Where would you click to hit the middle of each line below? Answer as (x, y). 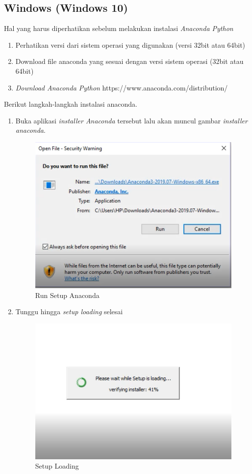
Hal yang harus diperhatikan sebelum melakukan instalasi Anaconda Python (119, 28)
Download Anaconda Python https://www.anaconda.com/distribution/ (122, 87)
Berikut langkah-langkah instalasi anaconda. (71, 104)
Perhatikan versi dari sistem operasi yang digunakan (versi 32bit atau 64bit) (130, 44)
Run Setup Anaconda (67, 295)
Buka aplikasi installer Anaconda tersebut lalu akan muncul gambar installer (131, 120)
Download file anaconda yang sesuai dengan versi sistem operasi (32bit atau (129, 61)
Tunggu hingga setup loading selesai (69, 311)
